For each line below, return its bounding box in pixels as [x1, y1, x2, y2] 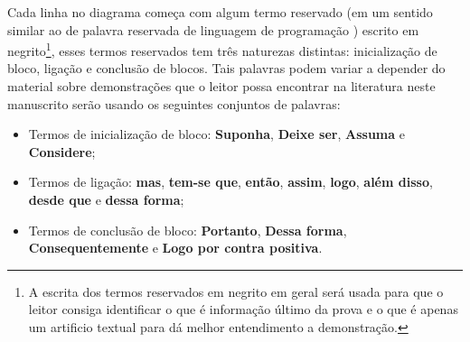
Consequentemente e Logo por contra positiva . [28, 238, 323, 257]
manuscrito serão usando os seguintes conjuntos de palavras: [7, 94, 341, 113]
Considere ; [28, 142, 96, 161]
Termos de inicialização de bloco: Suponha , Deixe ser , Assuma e [28, 125, 405, 143]
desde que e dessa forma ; [28, 190, 184, 208]
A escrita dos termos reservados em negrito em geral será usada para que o [28, 282, 444, 300]
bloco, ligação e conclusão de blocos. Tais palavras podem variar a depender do [7, 59, 446, 78]
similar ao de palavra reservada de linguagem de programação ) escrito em [7, 20, 419, 39]
